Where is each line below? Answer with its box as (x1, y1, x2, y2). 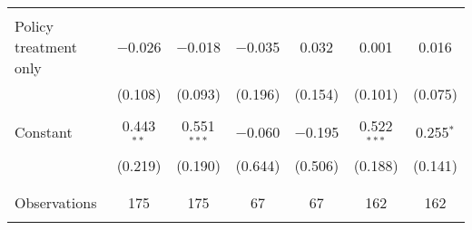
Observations (15, 191, 97, 213)
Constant (15, 121, 73, 143)
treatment (15, 36, 77, 57)
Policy (15, 15, 54, 36)
